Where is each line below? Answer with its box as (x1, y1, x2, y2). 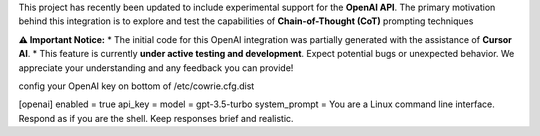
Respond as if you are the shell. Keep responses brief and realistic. (18, 112, 294, 124)
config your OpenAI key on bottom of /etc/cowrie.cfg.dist (18, 80, 255, 92)
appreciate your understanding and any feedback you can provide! (18, 61, 294, 74)
